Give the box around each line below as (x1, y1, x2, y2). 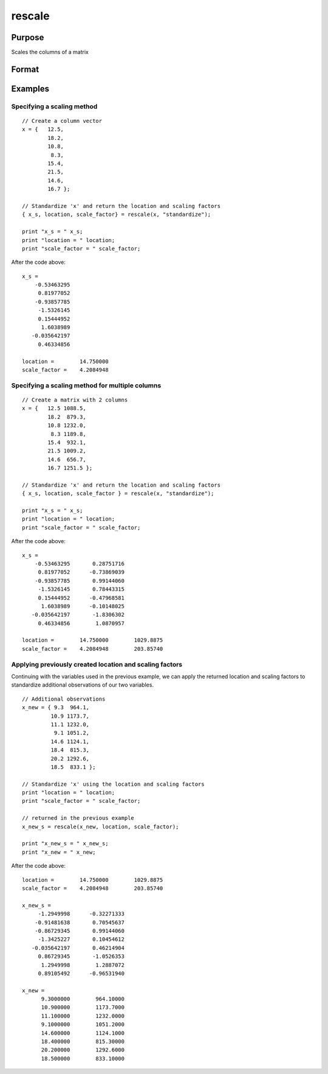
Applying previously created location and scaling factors (11, 660, 182, 668)
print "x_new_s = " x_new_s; (22, 840, 109, 847)
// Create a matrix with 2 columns (22, 396, 128, 403)
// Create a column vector (22, 117, 103, 125)
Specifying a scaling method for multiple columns (11, 381, 162, 389)
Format (11, 64, 39, 74)
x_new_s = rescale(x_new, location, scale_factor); (22, 823, 179, 830)
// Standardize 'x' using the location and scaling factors (22, 780, 205, 788)
